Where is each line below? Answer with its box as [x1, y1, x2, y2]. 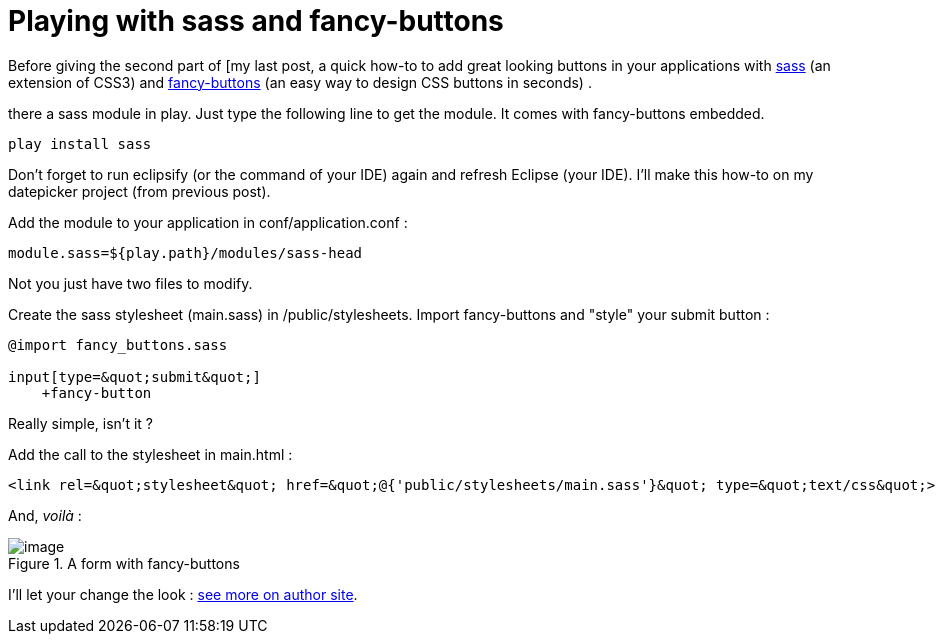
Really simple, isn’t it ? [8, 414, 153, 432]
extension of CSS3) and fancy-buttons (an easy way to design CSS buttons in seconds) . [8, 73, 592, 91]
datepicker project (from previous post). [8, 182, 271, 200]
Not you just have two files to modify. [8, 274, 253, 292]
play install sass [8, 135, 152, 152]
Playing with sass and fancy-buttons [8, 4, 504, 38]
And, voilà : [8, 506, 82, 524]
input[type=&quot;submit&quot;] [8, 368, 261, 385]
